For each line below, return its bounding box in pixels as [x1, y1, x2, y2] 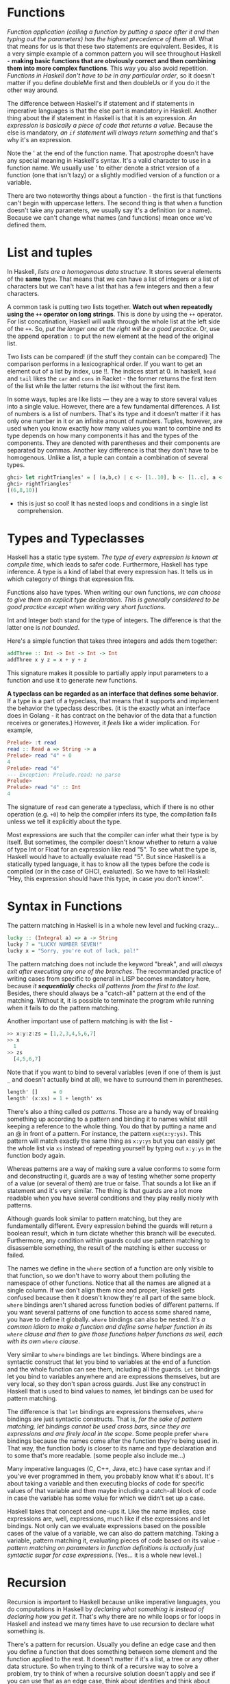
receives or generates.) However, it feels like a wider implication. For [7, 719, 200, 727]
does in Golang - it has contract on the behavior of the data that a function [7, 712, 217, 720]
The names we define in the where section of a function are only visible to [7, 1264, 214, 1272]
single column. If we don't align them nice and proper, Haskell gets [7, 1286, 195, 1294]
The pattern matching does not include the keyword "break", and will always [7, 959, 223, 968]
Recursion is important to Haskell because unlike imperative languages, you [7, 1597, 220, 1606]
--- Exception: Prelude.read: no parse [7, 771, 121, 778]
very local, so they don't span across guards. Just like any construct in [7, 1379, 207, 1388]
